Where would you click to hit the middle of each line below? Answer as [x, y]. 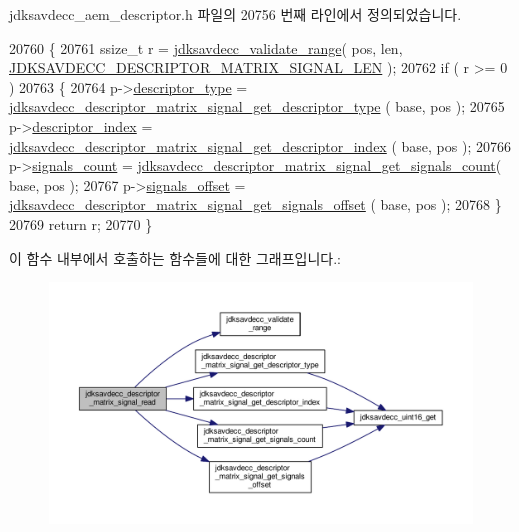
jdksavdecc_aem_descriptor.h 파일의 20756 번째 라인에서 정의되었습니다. [235, 14]
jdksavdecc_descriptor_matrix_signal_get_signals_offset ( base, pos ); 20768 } [255, 204]
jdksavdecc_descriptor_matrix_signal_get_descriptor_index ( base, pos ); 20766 [260, 145]
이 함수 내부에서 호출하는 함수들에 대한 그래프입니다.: [175, 257]
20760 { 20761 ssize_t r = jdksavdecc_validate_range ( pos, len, [206, 47]
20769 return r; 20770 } [81, 223]
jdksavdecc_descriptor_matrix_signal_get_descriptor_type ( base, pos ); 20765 [257, 106]
